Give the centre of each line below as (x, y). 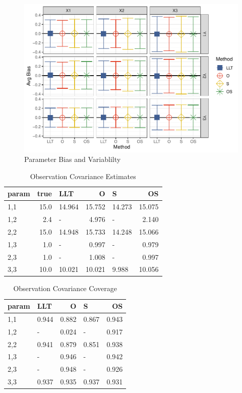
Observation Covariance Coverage (65, 288)
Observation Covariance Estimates (83, 176)
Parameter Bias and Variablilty (73, 159)
